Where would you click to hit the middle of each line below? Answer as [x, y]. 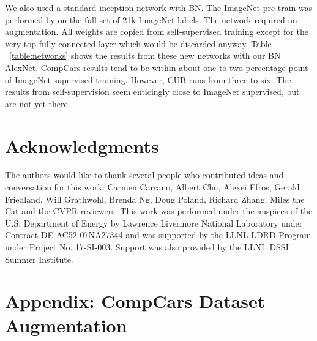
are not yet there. [38, 103]
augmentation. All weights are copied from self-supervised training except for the [157, 32]
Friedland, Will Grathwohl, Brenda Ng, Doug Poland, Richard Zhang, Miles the [155, 199]
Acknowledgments [82, 145]
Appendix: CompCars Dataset [135, 301]
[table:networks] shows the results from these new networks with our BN [145, 55]
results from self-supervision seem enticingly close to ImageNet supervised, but [152, 92]
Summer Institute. [39, 259]
